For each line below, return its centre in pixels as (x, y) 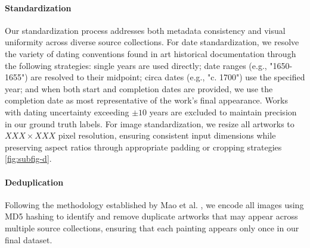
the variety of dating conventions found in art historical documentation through (151, 53)
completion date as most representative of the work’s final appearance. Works (147, 100)
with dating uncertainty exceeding (67, 112)
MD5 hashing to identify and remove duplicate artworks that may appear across (151, 216)
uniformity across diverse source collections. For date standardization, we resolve (152, 42)
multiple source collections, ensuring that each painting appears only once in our (152, 227)
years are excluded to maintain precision (223, 112)
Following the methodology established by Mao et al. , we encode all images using (154, 204)
